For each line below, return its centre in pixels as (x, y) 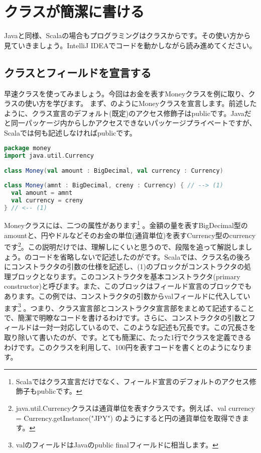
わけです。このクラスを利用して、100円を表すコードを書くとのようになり (125, 347)
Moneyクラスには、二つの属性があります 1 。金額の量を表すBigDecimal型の (126, 224)
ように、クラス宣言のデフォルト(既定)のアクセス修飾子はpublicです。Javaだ (128, 113)
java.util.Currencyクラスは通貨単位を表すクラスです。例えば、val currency (135, 408)
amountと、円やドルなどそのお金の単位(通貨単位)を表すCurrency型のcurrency (130, 235)
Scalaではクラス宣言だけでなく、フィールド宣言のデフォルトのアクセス (133, 381)
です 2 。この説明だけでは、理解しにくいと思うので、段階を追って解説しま (125, 246)
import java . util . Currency (49, 156)
